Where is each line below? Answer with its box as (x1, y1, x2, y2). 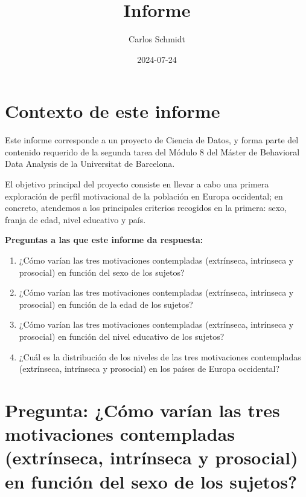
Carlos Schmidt (129, 33, 185, 45)
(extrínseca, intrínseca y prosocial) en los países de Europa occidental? (19, 362, 280, 375)
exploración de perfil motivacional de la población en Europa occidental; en (5, 189, 283, 202)
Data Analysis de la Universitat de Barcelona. (5, 157, 175, 170)
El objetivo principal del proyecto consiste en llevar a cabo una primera (5, 178, 269, 190)
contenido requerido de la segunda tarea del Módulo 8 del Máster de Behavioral (5, 145, 300, 158)
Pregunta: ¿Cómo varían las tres (5, 397, 280, 422)
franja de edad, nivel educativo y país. (5, 213, 146, 226)
